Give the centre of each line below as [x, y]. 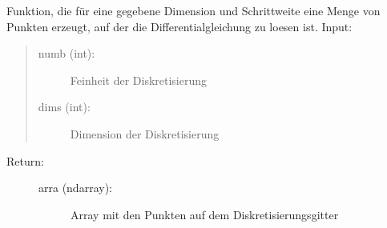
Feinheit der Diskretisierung [139, 80]
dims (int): [64, 107]
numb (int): [67, 53]
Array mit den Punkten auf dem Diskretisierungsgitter [205, 214]
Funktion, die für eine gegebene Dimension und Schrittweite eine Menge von [193, 10]
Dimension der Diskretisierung [145, 133]
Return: [25, 160]
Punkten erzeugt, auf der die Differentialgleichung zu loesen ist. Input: [179, 26]
